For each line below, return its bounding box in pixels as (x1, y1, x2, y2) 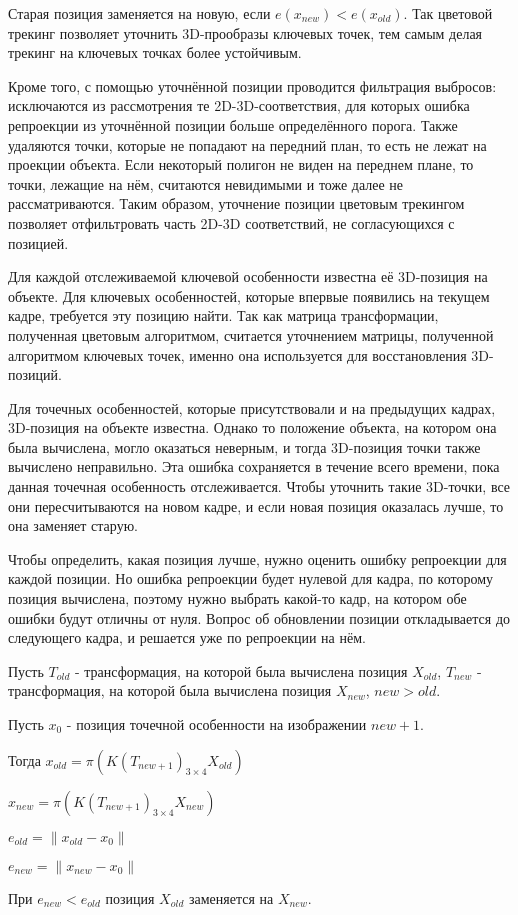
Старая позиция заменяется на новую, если (8, 3, 271, 23)
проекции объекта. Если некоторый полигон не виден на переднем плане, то (8, 154, 474, 175)
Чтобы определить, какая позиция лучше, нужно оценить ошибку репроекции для (8, 548, 507, 569)
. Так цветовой (403, 3, 493, 23)
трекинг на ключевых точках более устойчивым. (8, 42, 302, 63)
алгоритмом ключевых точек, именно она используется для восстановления (8, 344, 467, 365)
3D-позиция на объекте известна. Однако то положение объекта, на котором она (8, 417, 497, 438)
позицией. (8, 232, 69, 253)
